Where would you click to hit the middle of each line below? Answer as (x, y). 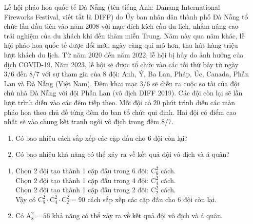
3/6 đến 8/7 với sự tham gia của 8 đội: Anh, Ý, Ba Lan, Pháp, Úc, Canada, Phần (126, 74)
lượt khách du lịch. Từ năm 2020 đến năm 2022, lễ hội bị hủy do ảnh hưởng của (124, 54)
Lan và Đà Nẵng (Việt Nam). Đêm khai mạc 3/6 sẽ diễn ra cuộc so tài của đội (122, 83)
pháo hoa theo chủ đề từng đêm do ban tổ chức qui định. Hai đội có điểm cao (120, 112)
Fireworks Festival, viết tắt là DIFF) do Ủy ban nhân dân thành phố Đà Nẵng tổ (126, 16)
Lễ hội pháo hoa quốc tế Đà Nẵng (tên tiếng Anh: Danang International (112, 7)
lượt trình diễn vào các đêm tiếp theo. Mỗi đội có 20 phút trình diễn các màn (120, 102)
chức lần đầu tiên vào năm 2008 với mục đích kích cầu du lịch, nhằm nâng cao (121, 26)
